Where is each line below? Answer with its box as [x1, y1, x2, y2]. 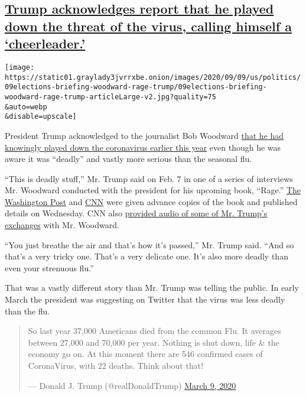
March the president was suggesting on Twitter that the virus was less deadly [5, 293, 285, 306]
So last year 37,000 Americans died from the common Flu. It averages [28, 324, 281, 337]
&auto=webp [5, 102, 47, 111]
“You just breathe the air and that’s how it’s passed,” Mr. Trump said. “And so [5, 238, 294, 251]
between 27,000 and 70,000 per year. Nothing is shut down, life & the [28, 336, 279, 348]
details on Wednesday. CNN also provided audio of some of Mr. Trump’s [5, 207, 268, 219]
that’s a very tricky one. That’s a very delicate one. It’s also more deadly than [5, 250, 288, 262]
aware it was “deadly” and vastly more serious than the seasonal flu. [5, 152, 252, 165]
